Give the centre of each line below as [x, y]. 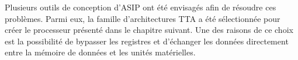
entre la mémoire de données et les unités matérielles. [100, 52]
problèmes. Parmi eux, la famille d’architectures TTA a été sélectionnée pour [143, 18]
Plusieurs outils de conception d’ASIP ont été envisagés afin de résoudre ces [141, 7]
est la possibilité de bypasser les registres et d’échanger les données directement [147, 41]
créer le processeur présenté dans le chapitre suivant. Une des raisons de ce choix [149, 30]
